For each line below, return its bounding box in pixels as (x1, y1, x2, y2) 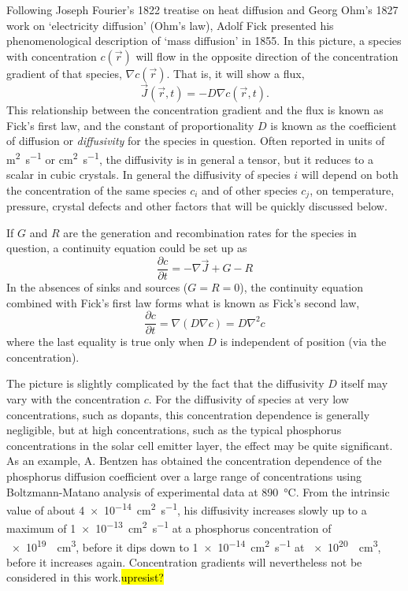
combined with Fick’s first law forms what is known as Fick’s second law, (6, 294, 360, 310)
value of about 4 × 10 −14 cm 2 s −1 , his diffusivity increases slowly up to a (6, 500, 367, 518)
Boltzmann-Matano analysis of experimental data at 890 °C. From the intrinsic (6, 483, 390, 500)
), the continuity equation (239, 278, 364, 295)
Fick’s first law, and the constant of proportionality (6, 117, 254, 133)
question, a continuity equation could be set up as (6, 240, 247, 256)
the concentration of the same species (6, 181, 187, 198)
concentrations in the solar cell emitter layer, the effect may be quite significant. (6, 437, 393, 453)
